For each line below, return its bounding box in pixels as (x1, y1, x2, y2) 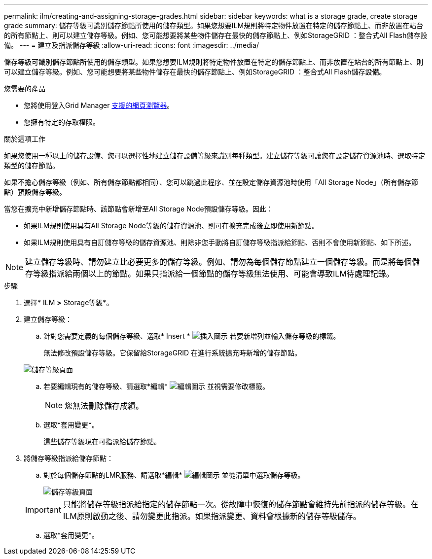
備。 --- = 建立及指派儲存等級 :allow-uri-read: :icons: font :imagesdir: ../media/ (4, 41, 259, 49)
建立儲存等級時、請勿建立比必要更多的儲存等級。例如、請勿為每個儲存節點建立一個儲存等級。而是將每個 (25, 257, 412, 267)
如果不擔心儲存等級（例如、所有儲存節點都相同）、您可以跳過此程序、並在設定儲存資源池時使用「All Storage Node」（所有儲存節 (4, 178, 418, 186)
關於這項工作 (4, 135, 45, 143)
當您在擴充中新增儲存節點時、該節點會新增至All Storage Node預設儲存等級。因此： (4, 205, 273, 213)
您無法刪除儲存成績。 (65, 401, 144, 411)
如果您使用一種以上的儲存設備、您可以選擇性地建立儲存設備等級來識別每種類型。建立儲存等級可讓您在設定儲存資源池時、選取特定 (4, 151, 425, 160)
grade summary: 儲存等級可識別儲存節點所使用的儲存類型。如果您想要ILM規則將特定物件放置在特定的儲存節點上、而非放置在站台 (4, 21, 424, 30)
